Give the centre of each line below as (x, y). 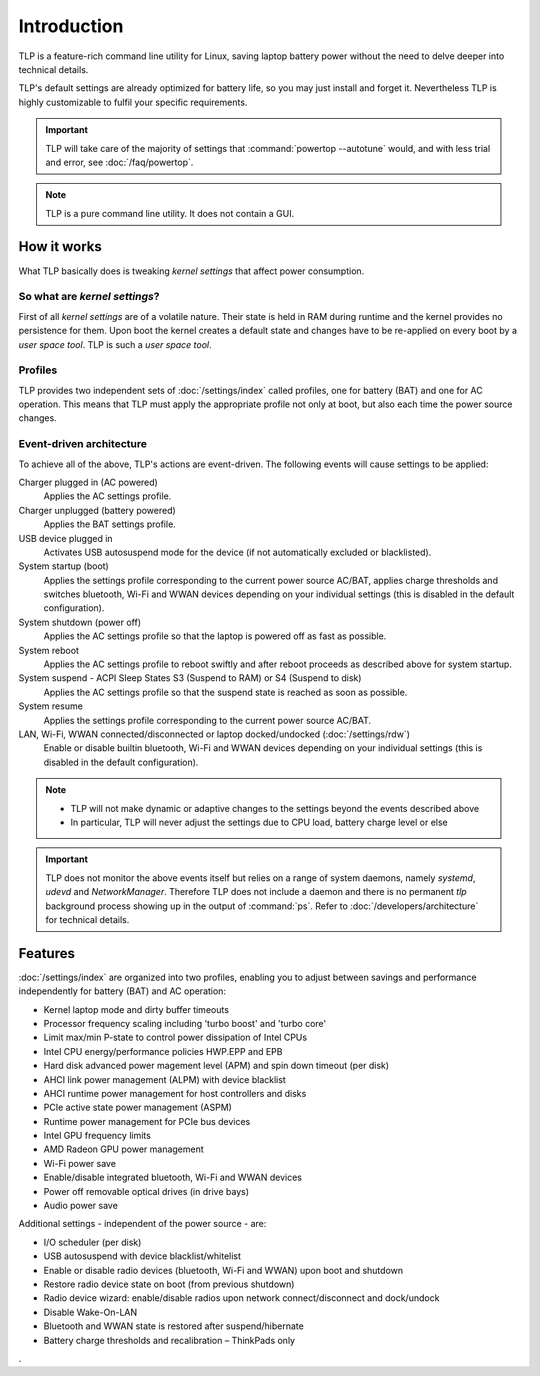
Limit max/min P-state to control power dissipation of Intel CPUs (175, 1037)
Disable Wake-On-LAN (90, 1312)
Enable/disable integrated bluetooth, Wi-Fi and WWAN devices (172, 1177)
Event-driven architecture (82, 444)
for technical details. (87, 919)
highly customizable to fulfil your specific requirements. (133, 102)
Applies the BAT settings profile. (110, 524)
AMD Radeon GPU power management (123, 1149)
